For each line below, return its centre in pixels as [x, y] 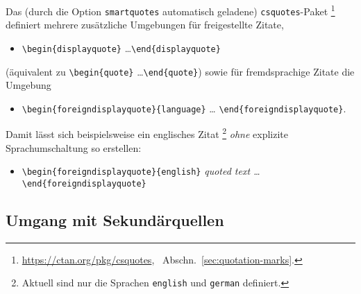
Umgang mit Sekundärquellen [115, 220]
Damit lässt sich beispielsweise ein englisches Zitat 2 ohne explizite [147, 133]
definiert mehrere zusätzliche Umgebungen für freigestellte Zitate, [145, 25]
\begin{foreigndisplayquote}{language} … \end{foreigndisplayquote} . [184, 108]
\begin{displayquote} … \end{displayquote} [121, 47]
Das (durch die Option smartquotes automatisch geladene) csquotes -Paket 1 [170, 10]
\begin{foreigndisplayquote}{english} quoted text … [141, 171]
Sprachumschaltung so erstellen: [74, 147]
